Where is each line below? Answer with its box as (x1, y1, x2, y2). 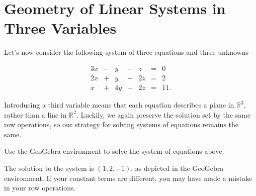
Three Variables (4, 18, 117, 38)
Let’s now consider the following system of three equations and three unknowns (4, 47, 249, 57)
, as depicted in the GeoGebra (131, 162, 224, 173)
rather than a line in (4, 109, 67, 120)
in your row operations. (4, 182, 76, 193)
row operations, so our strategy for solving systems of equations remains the (4, 119, 239, 130)
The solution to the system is (4, 162, 94, 173)
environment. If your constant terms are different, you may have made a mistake (4, 172, 252, 183)
